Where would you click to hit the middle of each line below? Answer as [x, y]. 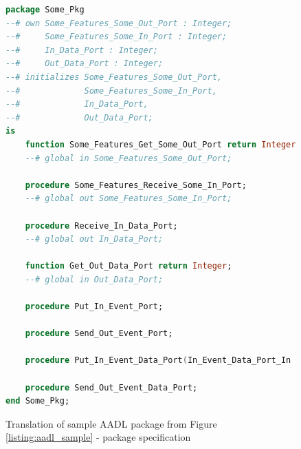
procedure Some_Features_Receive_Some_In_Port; [136, 185]
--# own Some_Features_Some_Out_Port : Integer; [119, 23]
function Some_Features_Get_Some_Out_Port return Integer [160, 144]
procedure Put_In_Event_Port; [94, 307]
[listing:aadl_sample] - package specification [98, 437]
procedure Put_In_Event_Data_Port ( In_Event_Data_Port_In [158, 361]
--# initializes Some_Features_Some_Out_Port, [114, 77]
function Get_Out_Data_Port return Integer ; [129, 266]
